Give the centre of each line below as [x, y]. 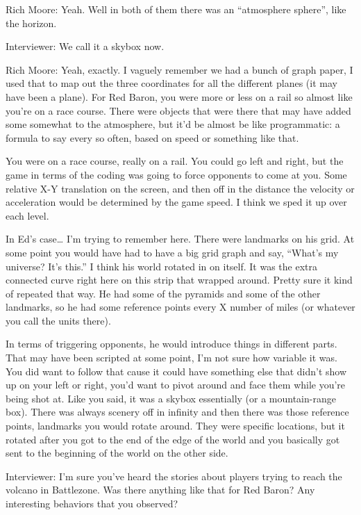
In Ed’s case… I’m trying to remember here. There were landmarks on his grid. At [180, 239]
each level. [27, 215]
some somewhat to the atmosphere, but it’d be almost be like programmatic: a [173, 124]
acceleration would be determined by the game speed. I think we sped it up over [176, 202]
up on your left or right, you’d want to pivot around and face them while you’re [176, 385]
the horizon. [31, 23]
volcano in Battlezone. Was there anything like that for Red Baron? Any [160, 490]
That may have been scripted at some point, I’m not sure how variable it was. [171, 358]
